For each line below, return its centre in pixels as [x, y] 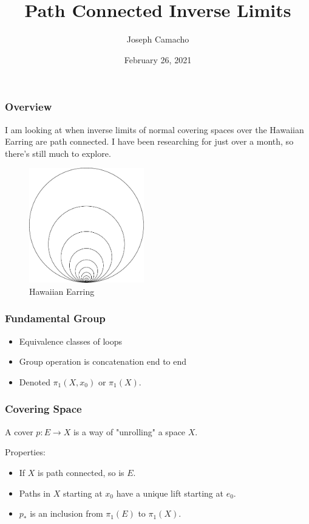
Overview [29, 107]
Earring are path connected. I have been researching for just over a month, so [149, 141]
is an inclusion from [66, 513]
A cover [19, 431]
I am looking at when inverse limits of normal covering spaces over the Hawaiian [154, 129]
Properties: [25, 452]
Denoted [35, 381]
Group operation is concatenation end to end [103, 361]
